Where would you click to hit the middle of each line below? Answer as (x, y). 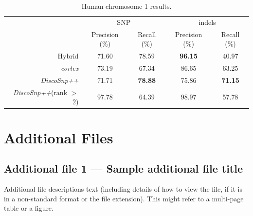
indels (207, 22)
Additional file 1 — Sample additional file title (124, 168)
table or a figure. (29, 208)
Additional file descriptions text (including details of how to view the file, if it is (123, 188)
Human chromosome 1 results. (126, 6)
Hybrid (68, 56)
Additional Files (59, 137)
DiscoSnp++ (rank (40, 92)
